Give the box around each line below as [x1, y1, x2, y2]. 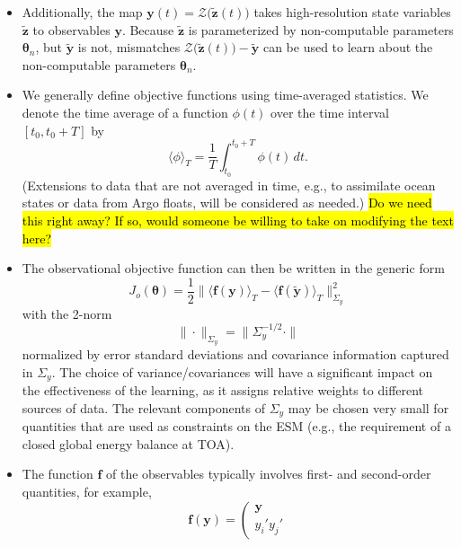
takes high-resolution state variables [253, 3, 451, 21]
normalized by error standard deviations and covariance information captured [22, 345, 449, 364]
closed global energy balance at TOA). [22, 434, 235, 453]
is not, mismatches [77, 38, 181, 57]
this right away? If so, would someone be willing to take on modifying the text [22, 211, 454, 230]
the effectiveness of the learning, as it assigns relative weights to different [22, 381, 424, 400]
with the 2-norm [22, 304, 112, 322]
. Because [121, 20, 174, 39]
